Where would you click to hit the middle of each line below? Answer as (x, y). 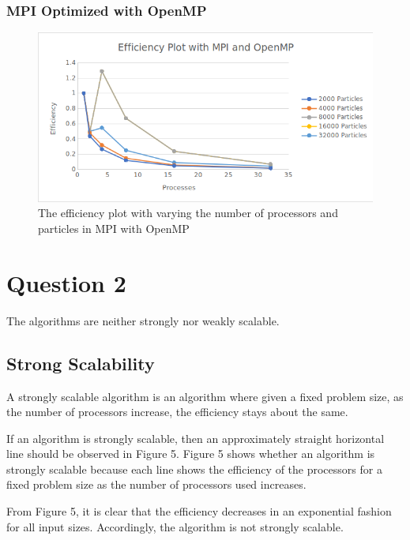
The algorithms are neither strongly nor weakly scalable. (143, 320)
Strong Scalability (81, 363)
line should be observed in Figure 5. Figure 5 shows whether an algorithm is (191, 454)
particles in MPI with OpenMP (114, 228)
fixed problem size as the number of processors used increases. (156, 484)
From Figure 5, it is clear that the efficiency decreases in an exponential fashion (199, 511)
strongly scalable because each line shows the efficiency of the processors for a (194, 469)
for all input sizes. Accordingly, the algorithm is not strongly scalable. (175, 526)
